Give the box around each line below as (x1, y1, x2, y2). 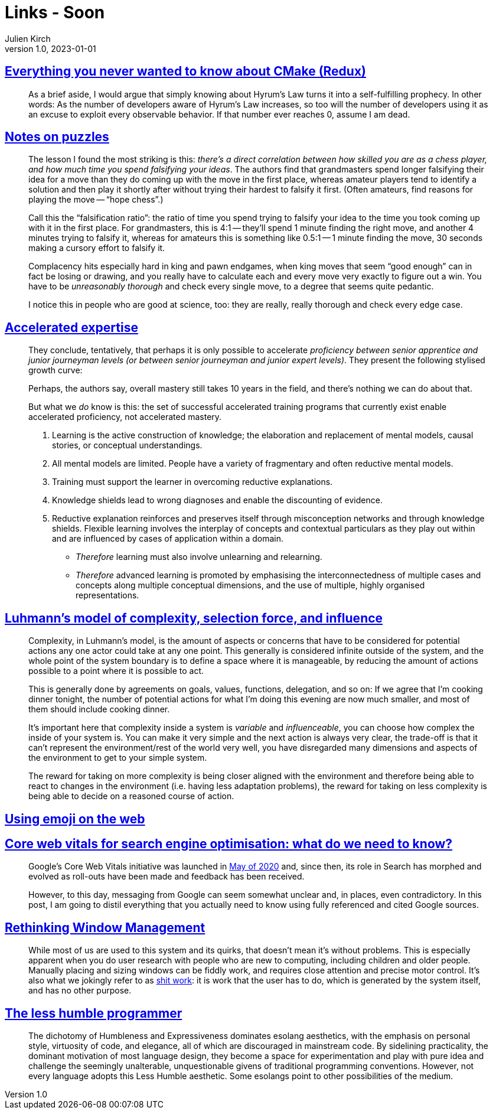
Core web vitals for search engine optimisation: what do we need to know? (5, 836, 453, 851)
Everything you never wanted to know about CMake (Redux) (5, 64, 367, 79)
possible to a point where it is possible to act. (28, 666, 204, 676)
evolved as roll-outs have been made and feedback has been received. (28, 871, 305, 882)
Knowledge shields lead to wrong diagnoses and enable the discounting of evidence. (52, 495, 383, 506)
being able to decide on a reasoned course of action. (28, 791, 234, 802)
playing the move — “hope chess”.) (28, 194, 164, 205)
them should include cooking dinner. (28, 704, 170, 715)
